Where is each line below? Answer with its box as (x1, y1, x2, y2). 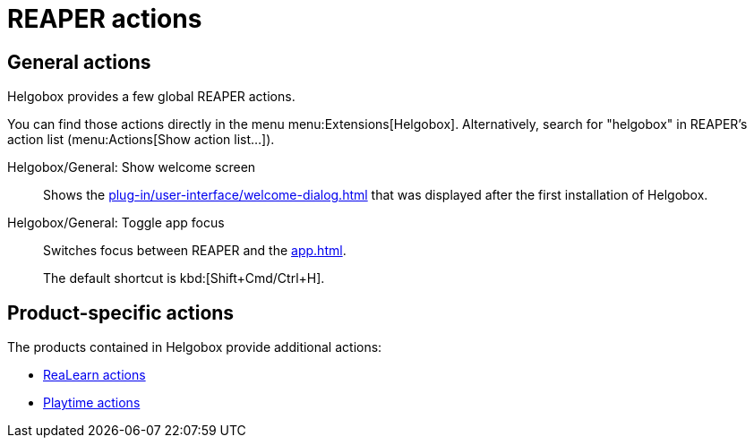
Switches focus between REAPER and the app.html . (43, 243, 347, 259)
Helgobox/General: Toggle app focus (7, 215, 225, 231)
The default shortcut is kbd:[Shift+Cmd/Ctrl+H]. (43, 270, 325, 287)
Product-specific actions (7, 301, 235, 324)
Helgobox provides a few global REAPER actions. (7, 89, 296, 105)
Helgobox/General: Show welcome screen (7, 159, 256, 175)
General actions (7, 50, 151, 73)
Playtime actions (43, 395, 141, 411)
